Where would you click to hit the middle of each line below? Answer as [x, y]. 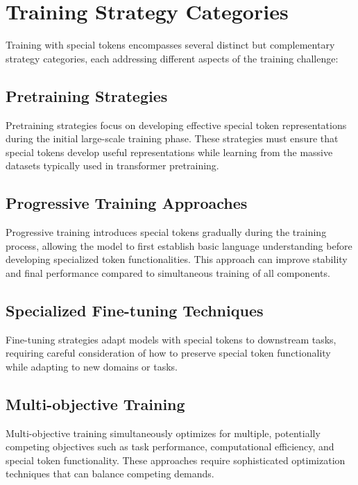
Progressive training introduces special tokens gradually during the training [166, 232]
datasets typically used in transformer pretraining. [112, 165]
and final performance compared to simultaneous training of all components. [168, 272]
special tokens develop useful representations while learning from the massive [169, 152]
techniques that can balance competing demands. [110, 474]
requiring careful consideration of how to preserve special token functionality [168, 353]
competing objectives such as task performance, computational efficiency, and [170, 446]
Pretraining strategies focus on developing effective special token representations [176, 125]
